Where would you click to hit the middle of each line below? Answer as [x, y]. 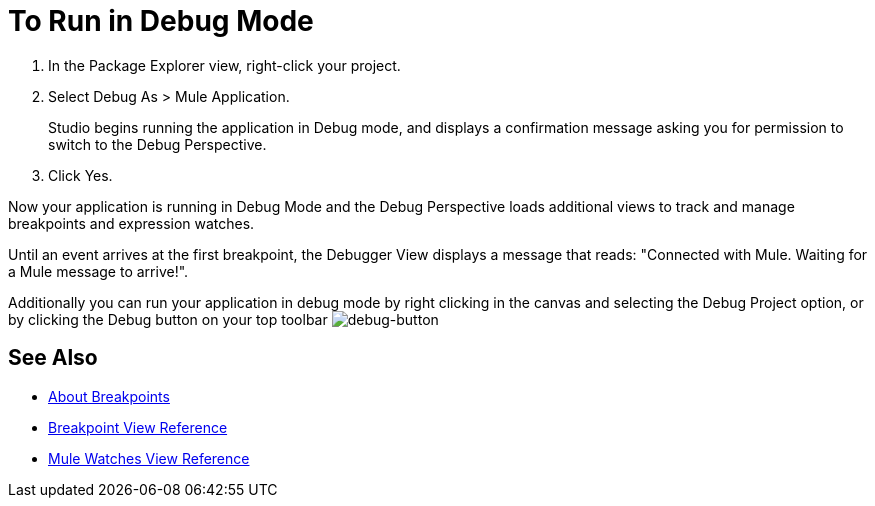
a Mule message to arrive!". [98, 271]
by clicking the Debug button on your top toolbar [168, 319]
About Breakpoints [109, 396]
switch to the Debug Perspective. [157, 144]
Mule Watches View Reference [149, 458]
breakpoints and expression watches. [131, 223]
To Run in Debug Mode [161, 21]
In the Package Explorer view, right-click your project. [224, 65]
